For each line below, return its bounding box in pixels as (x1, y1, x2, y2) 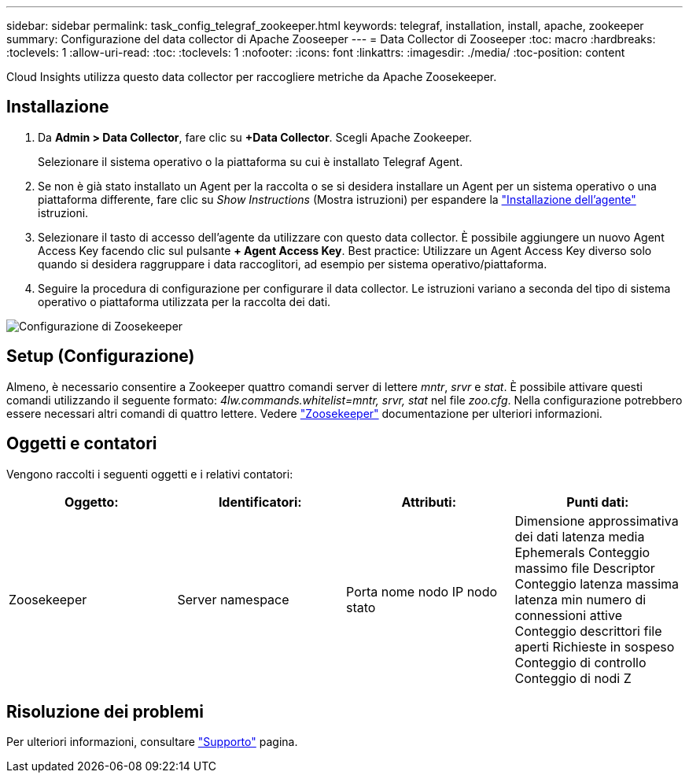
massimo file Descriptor (514, 559, 655, 576)
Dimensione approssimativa (514, 512, 679, 529)
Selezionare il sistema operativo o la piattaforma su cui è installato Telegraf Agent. (38, 154, 463, 168)
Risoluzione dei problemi (6, 701, 204, 722)
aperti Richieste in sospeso (514, 638, 675, 655)
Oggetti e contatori (6, 434, 157, 454)
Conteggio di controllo (514, 654, 647, 670)
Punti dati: (566, 493, 629, 510)
